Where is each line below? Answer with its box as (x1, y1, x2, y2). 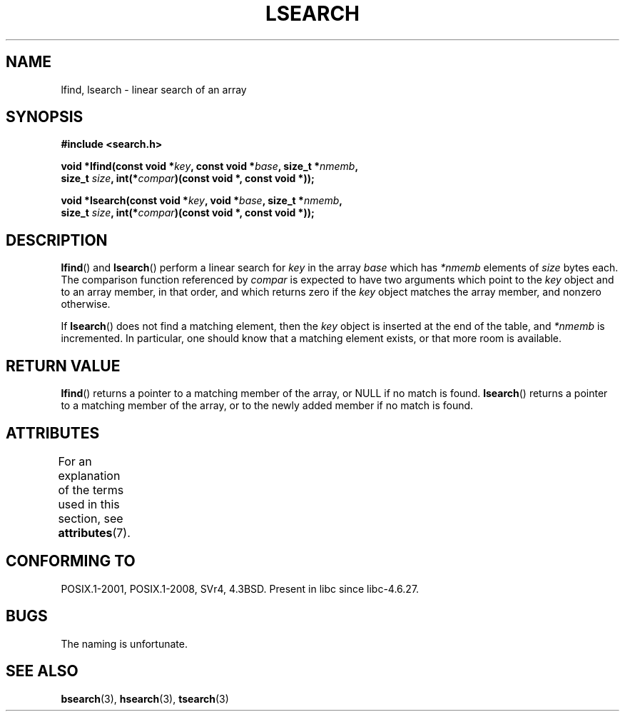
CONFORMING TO (6, 552, 136, 571)
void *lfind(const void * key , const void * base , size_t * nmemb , (61, 160, 359, 173)
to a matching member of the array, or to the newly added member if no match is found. (61, 399, 474, 412)
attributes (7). (58, 525, 131, 540)
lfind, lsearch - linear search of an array (61, 83, 247, 96)
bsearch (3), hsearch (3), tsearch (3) (61, 692, 229, 705)
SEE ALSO (6, 662, 78, 681)
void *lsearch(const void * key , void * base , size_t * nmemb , (61, 194, 343, 207)
